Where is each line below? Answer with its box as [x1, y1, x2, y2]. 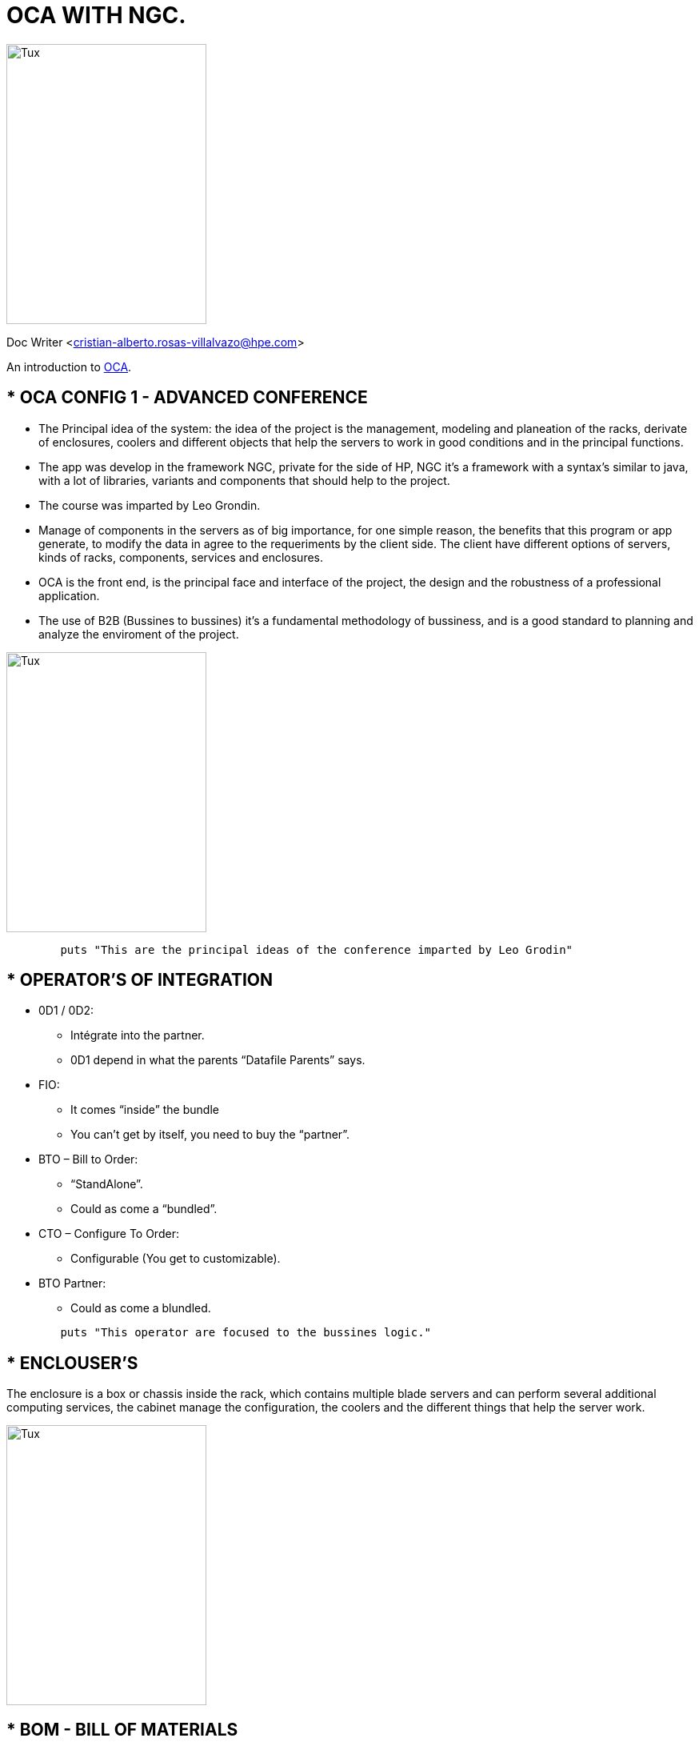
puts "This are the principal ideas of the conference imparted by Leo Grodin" [60, 943, 573, 956]
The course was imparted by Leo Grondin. [38, 498, 261, 512]
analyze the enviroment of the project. [38, 627, 239, 641]
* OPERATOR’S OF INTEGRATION [6, 970, 274, 991]
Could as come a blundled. [70, 1301, 211, 1316]
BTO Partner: [38, 1276, 106, 1291]
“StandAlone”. [70, 1177, 143, 1191]
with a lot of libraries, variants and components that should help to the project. [38, 473, 450, 487]
